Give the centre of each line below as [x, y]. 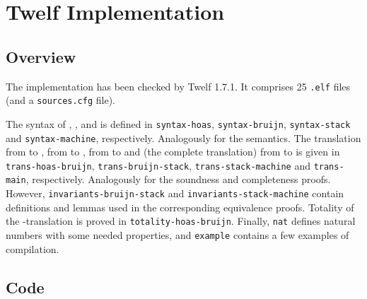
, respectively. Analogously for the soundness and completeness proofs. [178, 179]
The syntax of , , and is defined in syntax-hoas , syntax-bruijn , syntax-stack [178, 123]
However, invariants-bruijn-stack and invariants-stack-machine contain [175, 193]
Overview [41, 56]
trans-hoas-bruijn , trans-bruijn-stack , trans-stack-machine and [158, 165]
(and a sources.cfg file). [60, 100]
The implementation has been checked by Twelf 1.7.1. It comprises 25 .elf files [178, 86]
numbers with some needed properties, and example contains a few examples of [177, 235]
